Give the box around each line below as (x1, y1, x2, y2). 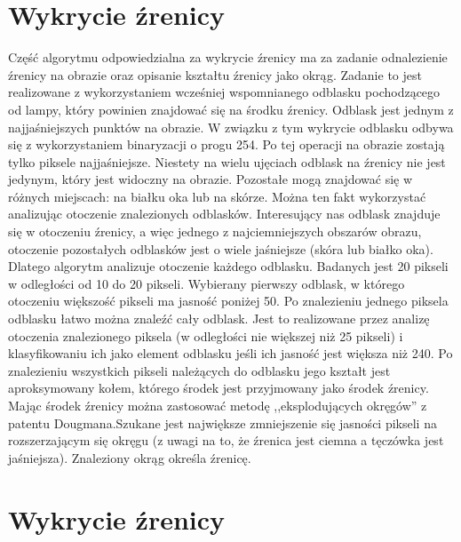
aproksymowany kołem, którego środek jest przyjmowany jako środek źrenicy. (8, 379, 429, 397)
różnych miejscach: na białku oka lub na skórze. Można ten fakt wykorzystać (8, 187, 426, 205)
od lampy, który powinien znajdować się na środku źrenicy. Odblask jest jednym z (8, 100, 454, 118)
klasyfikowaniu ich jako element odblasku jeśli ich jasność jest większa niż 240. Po (8, 344, 453, 363)
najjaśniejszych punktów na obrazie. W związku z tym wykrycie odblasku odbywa (8, 117, 454, 136)
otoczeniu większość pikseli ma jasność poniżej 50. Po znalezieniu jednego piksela (8, 291, 449, 310)
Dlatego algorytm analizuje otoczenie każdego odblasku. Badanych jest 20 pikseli (8, 257, 449, 275)
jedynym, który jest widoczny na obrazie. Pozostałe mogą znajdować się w (8, 170, 413, 188)
